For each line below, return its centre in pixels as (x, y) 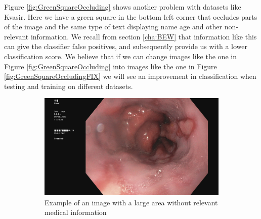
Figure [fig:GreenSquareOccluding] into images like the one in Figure (111, 66)
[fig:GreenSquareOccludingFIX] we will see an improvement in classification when (130, 76)
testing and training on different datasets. (69, 86)
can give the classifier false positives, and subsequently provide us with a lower (126, 46)
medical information (76, 212)
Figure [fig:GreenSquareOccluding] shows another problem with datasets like (123, 7)
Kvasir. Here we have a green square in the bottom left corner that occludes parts (131, 16)
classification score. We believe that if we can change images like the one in (120, 56)
